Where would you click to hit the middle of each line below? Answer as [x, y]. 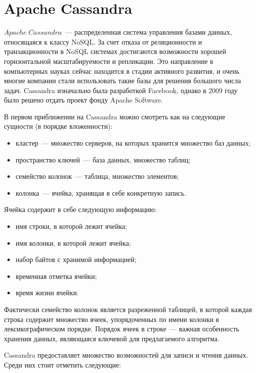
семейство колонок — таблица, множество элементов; [97, 176]
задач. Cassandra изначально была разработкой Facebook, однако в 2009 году [121, 90]
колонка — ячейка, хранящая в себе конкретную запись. [101, 192]
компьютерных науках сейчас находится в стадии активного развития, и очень [122, 71]
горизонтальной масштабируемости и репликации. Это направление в [109, 61]
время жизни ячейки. [47, 293]
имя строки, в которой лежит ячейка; [71, 226]
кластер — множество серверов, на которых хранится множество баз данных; [133, 143]
